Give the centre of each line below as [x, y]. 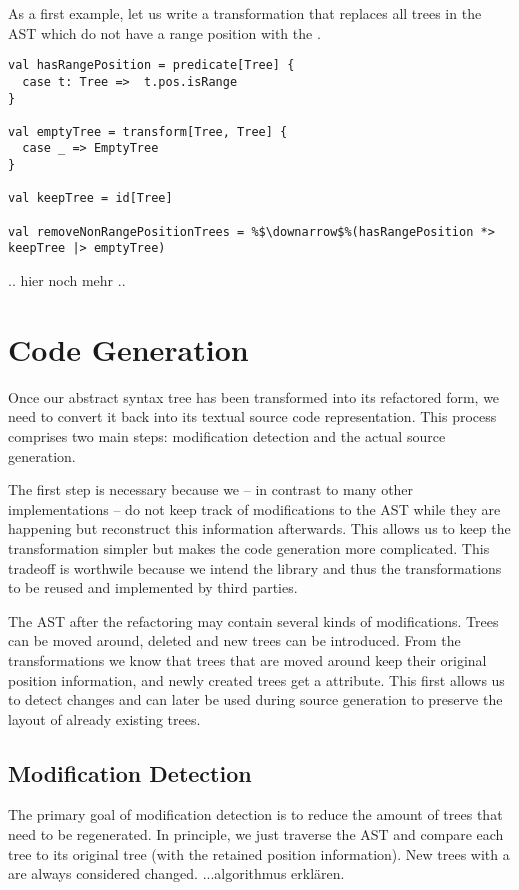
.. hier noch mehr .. [67, 280]
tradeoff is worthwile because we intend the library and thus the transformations [255, 567]
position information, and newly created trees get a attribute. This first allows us [256, 679]
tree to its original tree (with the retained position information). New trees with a [259, 853]
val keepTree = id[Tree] [90, 198]
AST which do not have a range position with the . [164, 32]
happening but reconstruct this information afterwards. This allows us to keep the [259, 528]
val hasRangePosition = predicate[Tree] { [151, 65]
